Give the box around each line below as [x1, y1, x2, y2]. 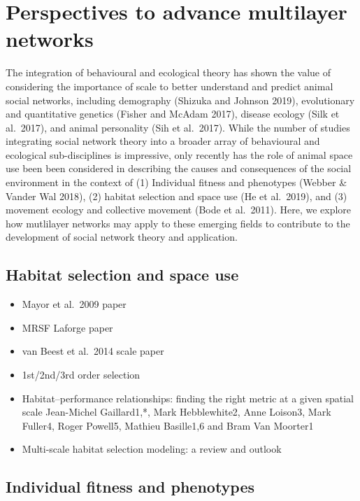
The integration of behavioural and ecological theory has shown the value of [6, 65, 331, 80]
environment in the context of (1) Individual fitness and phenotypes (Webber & [6, 175, 347, 190]
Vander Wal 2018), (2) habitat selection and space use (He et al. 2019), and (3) [6, 188, 347, 203]
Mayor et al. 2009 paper [22, 297, 127, 311]
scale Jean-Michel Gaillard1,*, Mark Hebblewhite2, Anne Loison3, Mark [22, 404, 331, 419]
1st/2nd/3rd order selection [22, 367, 141, 382]
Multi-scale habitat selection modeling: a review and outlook [22, 442, 282, 456]
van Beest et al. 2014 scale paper [22, 344, 164, 358]
